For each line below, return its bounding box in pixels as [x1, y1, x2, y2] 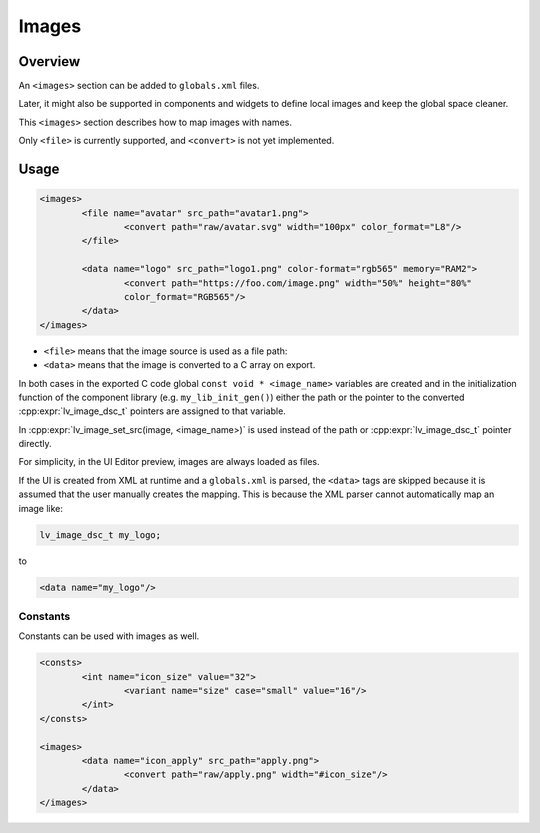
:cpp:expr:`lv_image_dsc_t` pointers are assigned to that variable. [18, 405, 287, 417]
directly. [18, 438, 52, 450]
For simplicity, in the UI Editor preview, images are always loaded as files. [18, 456, 320, 468]
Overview [18, 53, 81, 70]
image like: [18, 502, 64, 514]
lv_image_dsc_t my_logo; [39, 529, 162, 540]
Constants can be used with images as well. [18, 630, 200, 642]
